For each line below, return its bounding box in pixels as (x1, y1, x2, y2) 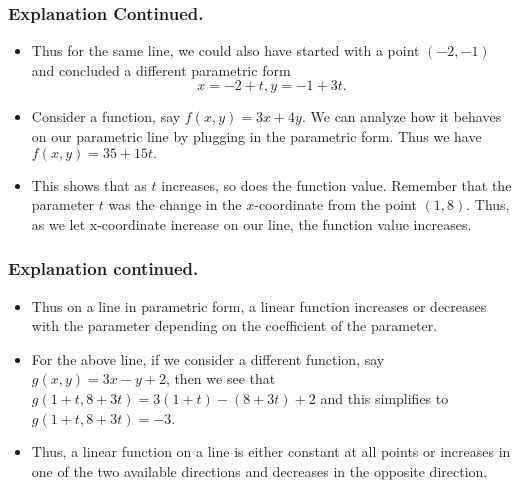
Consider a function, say (31, 106, 181, 127)
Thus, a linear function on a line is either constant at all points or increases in (31, 441, 511, 462)
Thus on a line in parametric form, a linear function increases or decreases (31, 295, 487, 316)
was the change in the (108, 194, 242, 215)
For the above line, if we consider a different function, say (31, 348, 385, 369)
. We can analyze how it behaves (301, 106, 502, 127)
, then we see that (165, 368, 276, 389)
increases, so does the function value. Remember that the (161, 174, 512, 195)
